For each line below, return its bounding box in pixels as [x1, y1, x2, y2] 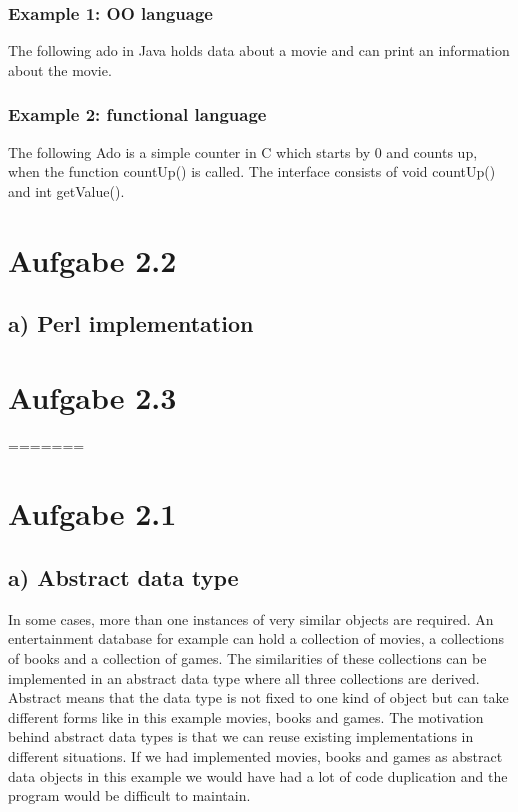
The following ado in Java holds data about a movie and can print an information [8, 40, 510, 61]
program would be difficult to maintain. [8, 785, 251, 806]
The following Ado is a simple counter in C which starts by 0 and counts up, [8, 141, 478, 162]
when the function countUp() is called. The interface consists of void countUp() [8, 161, 496, 182]
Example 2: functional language [8, 102, 267, 127]
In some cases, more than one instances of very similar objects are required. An [8, 608, 494, 629]
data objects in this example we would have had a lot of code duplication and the [8, 765, 508, 786]
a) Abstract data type [8, 562, 239, 593]
